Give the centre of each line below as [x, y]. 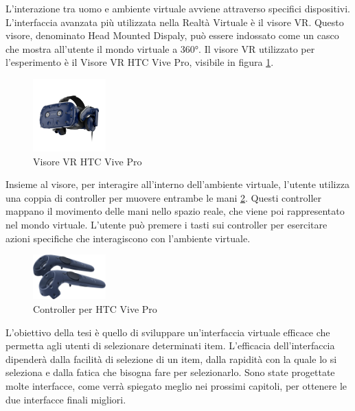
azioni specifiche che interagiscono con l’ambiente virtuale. [128, 238]
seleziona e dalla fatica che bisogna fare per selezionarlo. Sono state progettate [170, 372]
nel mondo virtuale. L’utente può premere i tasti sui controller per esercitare [167, 224]
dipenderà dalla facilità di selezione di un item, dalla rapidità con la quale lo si [171, 359]
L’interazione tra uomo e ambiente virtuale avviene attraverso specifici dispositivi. [178, 8]
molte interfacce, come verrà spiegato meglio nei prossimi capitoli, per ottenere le [176, 385]
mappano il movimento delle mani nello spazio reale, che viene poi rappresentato [175, 211]
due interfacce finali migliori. [66, 399]
